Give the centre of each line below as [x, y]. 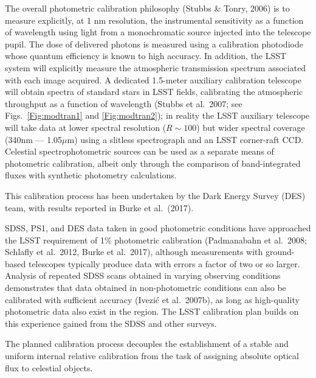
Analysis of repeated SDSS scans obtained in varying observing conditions [143, 275]
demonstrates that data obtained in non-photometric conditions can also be [146, 288]
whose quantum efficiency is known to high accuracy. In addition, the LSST [146, 56]
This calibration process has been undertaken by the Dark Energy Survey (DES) [155, 195]
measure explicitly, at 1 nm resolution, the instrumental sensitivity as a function [154, 20]
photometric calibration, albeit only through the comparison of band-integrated [153, 163]
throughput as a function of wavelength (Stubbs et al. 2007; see [124, 103]
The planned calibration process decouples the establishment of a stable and [147, 344]
